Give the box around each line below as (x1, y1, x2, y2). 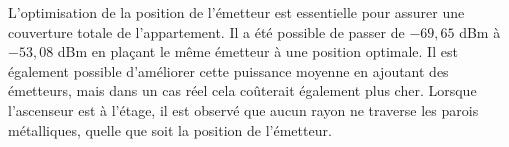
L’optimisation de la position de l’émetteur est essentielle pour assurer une (8, 2, 465, 22)
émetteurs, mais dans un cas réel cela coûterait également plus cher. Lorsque (8, 80, 477, 101)
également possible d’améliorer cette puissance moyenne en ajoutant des (8, 60, 449, 81)
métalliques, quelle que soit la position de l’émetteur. (8, 119, 332, 140)
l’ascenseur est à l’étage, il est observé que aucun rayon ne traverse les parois (8, 99, 479, 120)
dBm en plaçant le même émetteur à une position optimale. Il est (57, 41, 458, 62)
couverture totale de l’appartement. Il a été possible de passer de (8, 21, 405, 42)
